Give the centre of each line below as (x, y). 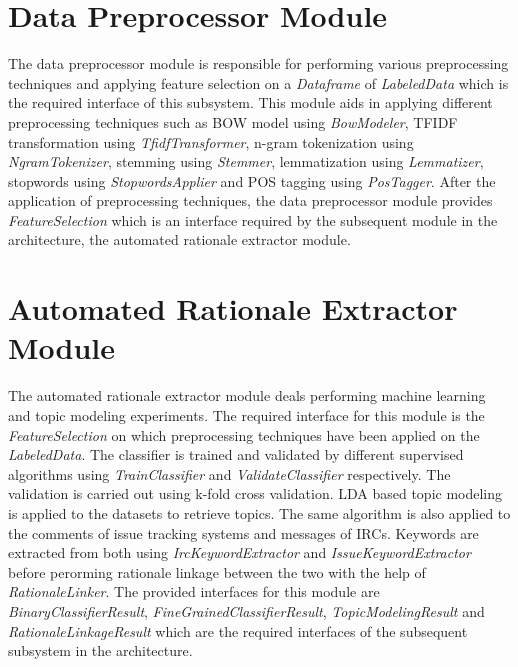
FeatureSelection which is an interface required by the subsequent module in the (253, 219)
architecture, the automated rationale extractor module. (179, 239)
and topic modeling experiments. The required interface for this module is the (246, 414)
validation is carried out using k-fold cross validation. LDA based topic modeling (255, 493)
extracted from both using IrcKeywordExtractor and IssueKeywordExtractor (239, 552)
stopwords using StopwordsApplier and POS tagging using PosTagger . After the (252, 180)
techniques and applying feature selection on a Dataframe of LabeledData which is (258, 82)
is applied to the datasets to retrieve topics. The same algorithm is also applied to (259, 512)
